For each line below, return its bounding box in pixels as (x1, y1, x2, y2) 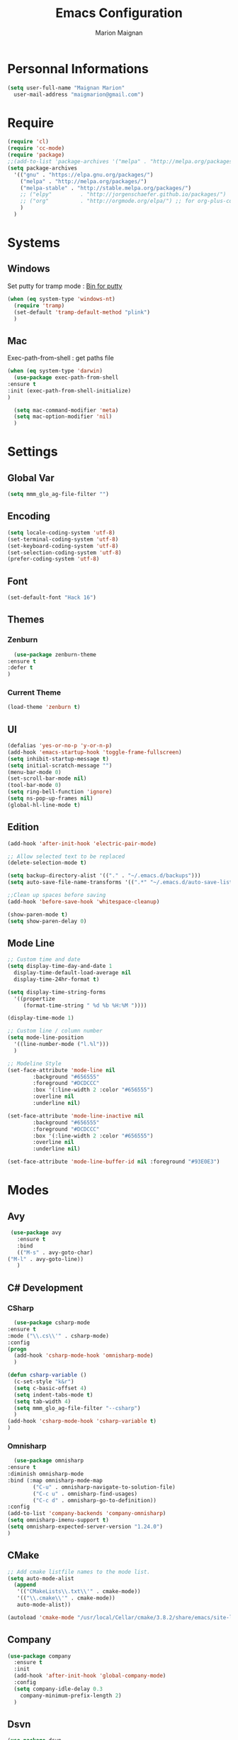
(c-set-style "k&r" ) (13, 1378, 74, 1385)
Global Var (7, 472, 55, 484)
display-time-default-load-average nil (13, 969, 132, 976)
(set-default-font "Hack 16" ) (7, 594, 97, 601)
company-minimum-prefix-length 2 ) (20, 1692, 122, 1699)
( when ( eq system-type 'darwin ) (7, 368, 103, 375)
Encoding (7, 510, 51, 522)
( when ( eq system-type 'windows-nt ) (7, 295, 115, 302)
